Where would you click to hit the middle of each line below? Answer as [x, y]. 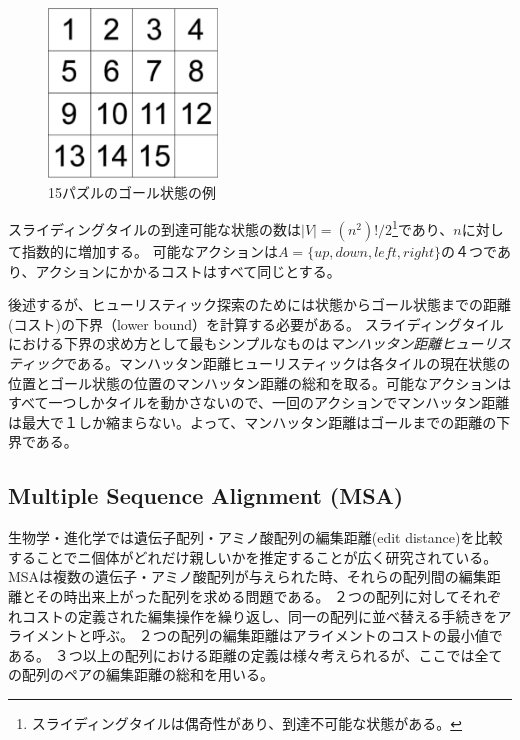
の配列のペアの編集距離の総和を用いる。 [141, 674]
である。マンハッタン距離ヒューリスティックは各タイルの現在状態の [287, 363]
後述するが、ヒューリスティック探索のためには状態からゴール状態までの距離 [259, 304]
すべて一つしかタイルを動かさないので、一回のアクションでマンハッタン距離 [259, 402]
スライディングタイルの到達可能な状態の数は [155, 229]
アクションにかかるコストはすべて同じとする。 [188, 270]
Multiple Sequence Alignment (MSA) [206, 495]
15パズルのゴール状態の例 [132, 191]
